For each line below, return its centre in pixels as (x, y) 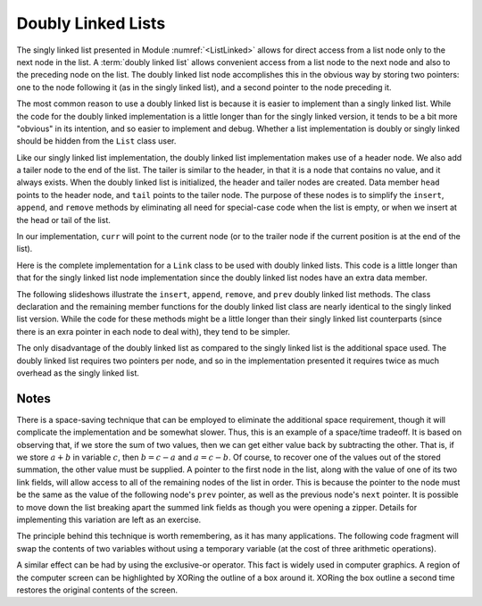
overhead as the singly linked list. (78, 373)
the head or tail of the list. (63, 220)
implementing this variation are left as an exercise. (109, 519)
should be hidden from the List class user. (96, 141)
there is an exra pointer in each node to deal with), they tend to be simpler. (153, 331)
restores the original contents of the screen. (97, 590)
